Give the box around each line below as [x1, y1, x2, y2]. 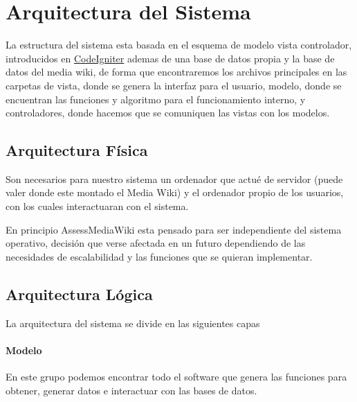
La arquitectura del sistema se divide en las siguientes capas [6, 315, 260, 330]
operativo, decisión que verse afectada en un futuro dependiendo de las [6, 236, 306, 250]
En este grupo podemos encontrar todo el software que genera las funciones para [6, 369, 347, 384]
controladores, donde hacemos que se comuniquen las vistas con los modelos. [6, 105, 330, 120]
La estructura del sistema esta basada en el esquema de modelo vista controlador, [6, 37, 352, 52]
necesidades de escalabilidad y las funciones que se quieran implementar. [6, 249, 313, 263]
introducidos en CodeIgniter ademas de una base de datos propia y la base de [6, 51, 335, 65]
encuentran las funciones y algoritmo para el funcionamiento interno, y [6, 91, 306, 106]
